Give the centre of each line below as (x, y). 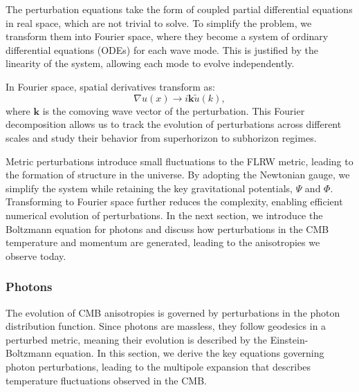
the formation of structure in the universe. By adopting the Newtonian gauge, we (178, 175)
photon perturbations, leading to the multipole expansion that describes (158, 366)
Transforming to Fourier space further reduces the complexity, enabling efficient (174, 202)
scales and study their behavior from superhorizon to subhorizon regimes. (161, 137)
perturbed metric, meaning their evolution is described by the (136, 339)
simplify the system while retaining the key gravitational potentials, (149, 188)
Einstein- (289, 339)
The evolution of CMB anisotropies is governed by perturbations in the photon (173, 312)
